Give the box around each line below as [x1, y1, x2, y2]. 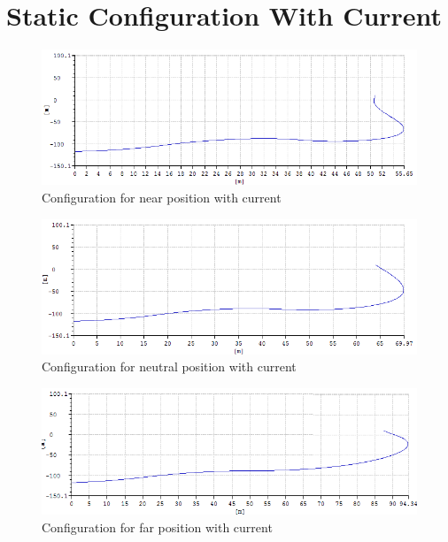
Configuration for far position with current [42, 517, 273, 536]
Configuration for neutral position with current [42, 357, 297, 376]
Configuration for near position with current [42, 187, 282, 206]
